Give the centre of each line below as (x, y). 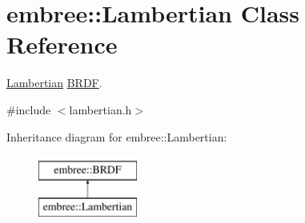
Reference (62, 44)
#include (29, 109)
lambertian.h (100, 109)
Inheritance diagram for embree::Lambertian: (117, 136)
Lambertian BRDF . (54, 83)
